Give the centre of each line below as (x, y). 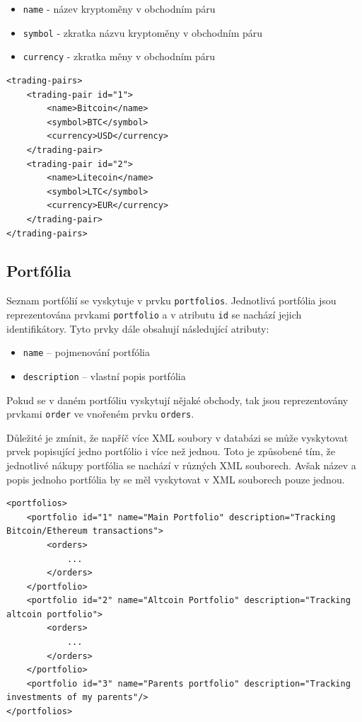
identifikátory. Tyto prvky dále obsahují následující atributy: (138, 328)
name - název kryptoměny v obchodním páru (119, 8)
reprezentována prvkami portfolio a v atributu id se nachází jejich (154, 314)
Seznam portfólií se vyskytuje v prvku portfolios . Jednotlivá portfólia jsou (171, 300)
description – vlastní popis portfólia (104, 376)
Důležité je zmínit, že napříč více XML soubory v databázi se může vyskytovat (177, 437)
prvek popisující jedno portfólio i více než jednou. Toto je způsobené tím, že (171, 451)
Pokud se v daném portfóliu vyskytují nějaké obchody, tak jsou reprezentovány (177, 400)
